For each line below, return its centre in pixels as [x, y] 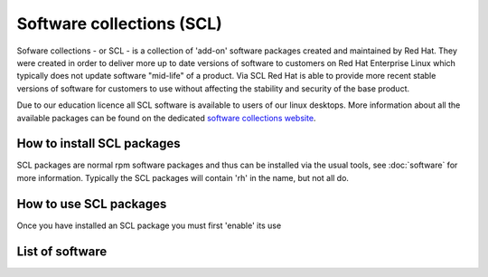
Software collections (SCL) [120, 24]
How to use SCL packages [92, 204]
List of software [62, 251]
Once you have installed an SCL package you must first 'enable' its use [149, 225]
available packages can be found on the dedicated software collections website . [166, 118]
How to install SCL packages [99, 143]
